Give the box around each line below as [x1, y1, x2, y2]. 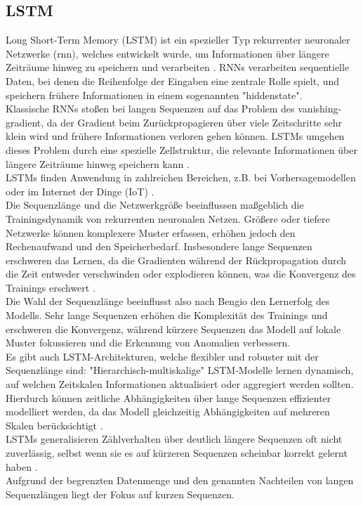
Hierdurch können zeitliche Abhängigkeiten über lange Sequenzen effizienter [6, 390, 331, 405]
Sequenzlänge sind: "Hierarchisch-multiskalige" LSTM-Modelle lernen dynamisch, [6, 363, 354, 377]
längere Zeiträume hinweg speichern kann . [6, 156, 190, 171]
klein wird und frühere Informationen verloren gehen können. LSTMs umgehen [6, 129, 345, 143]
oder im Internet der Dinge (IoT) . [6, 183, 154, 198]
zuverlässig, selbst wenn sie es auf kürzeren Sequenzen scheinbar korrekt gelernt [6, 446, 348, 460]
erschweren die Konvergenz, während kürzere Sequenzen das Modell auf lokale [6, 321, 341, 336]
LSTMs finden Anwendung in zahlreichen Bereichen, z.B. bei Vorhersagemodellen [6, 170, 356, 185]
